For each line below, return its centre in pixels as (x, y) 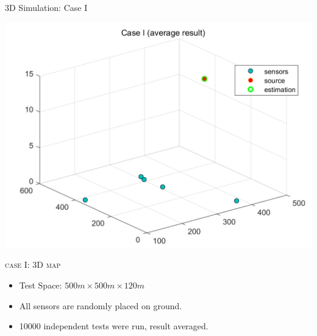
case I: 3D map (33, 264)
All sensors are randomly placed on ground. (101, 305)
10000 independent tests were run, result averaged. (114, 326)
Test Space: (41, 285)
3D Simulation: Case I (46, 7)
